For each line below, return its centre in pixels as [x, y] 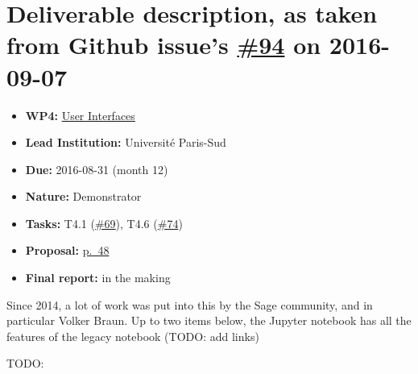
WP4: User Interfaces [80, 115]
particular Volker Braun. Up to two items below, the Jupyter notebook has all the [209, 320]
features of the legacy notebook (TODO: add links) [133, 336]
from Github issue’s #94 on [164, 45]
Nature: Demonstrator [83, 196]
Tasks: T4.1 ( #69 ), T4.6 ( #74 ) [104, 223]
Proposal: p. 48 [67, 250]
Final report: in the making [98, 278]
